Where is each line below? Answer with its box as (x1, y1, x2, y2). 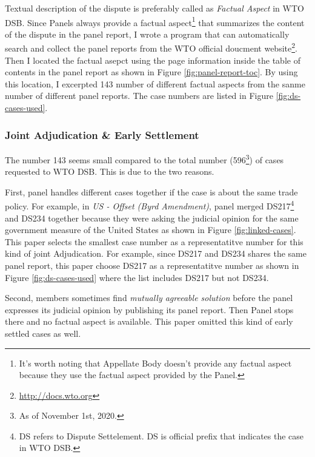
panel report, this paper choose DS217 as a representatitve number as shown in (5, 259, 299, 271)
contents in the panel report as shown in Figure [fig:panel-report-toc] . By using (5, 66, 298, 78)
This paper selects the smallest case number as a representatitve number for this (5, 235, 303, 248)
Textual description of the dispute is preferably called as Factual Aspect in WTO (5, 2, 304, 14)
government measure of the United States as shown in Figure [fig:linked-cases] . (5, 223, 296, 236)
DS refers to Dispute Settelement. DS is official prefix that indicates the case (19, 429, 304, 442)
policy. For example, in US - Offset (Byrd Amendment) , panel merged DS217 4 (5, 198, 294, 212)
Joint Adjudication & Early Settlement (5, 127, 199, 142)
